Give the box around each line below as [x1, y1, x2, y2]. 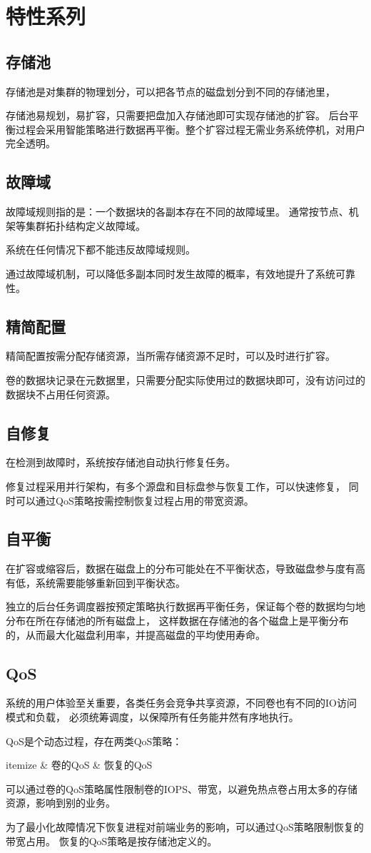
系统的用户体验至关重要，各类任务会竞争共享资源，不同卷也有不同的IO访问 [6, 695, 357, 710]
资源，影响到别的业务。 [6, 795, 116, 810]
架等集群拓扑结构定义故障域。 [6, 218, 146, 233]
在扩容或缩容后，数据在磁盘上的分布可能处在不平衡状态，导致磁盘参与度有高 [6, 561, 365, 576]
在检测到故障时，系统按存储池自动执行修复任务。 [6, 455, 235, 470]
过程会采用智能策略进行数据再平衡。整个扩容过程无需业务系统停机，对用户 [15, 121, 365, 136]
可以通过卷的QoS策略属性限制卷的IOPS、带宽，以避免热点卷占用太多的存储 [6, 781, 357, 796]
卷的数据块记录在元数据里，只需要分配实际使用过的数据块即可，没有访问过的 [6, 372, 365, 387]
